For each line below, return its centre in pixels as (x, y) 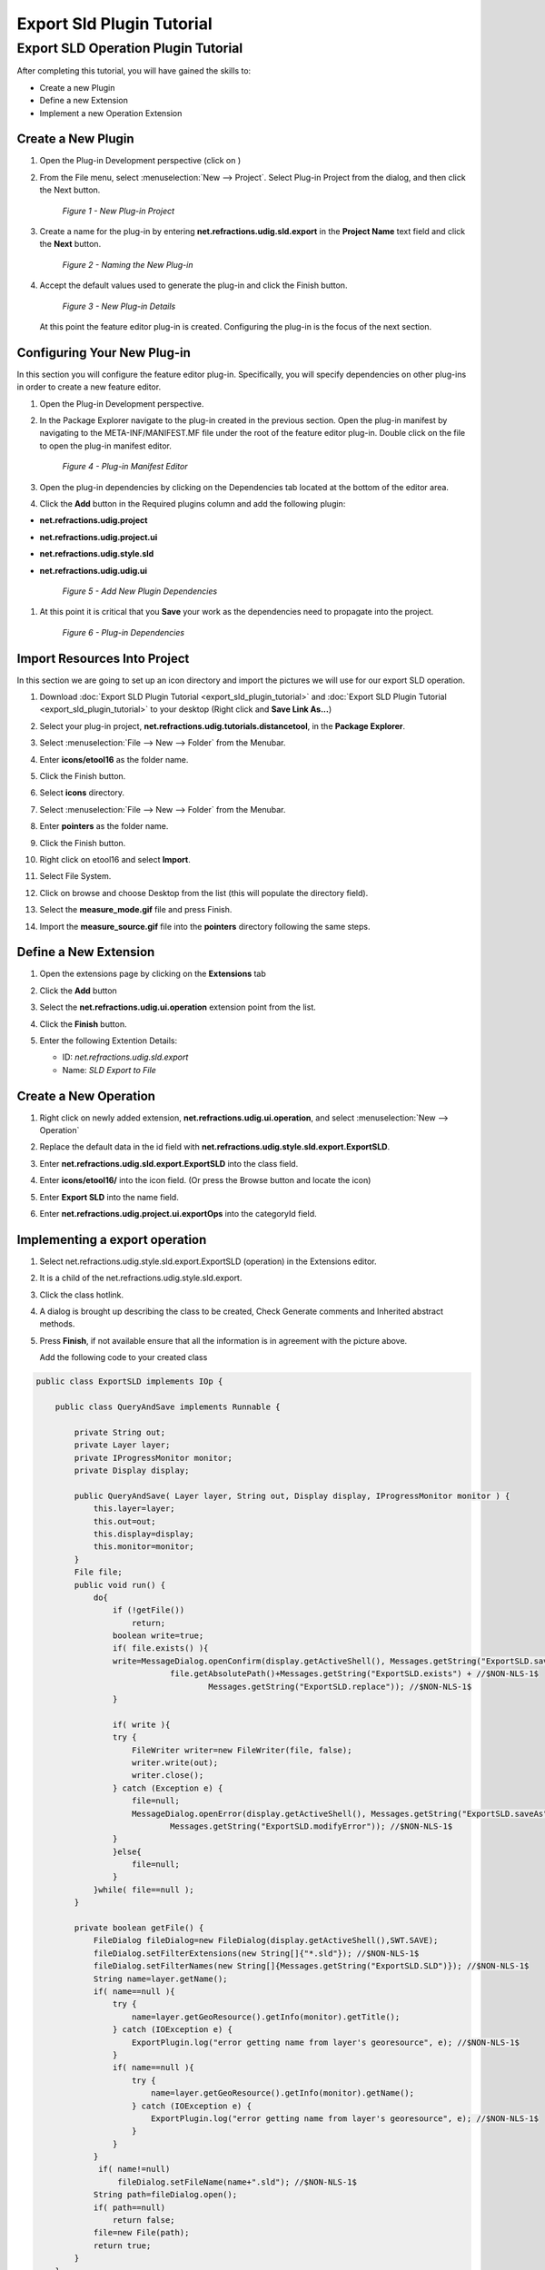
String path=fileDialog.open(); (165, 2195)
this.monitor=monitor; (144, 1547)
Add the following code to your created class (124, 1357)
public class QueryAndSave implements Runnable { (168, 1407)
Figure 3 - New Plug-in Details (119, 306)
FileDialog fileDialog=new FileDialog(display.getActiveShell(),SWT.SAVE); (266, 1940)
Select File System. (75, 876)
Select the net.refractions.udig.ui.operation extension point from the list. (178, 1007)
